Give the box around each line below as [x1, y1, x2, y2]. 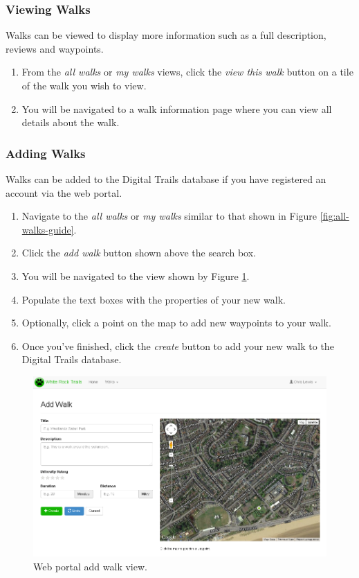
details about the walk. [21, 115, 120, 130]
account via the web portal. [6, 185, 122, 200]
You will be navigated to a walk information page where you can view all [21, 101, 332, 116]
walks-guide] [21, 222, 74, 236]
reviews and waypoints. [6, 41, 104, 55]
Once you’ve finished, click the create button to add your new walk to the [21, 338, 334, 353]
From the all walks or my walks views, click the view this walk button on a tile [21, 64, 353, 79]
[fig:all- [320, 209, 349, 223]
